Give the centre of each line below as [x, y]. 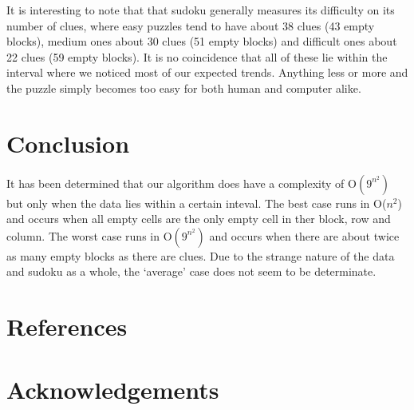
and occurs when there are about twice [304, 235]
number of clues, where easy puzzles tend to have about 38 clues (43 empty [191, 25]
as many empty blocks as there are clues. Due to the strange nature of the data [201, 255]
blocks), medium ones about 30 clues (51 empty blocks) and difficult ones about [202, 41]
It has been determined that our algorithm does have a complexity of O [181, 183]
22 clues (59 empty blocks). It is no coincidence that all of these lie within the [197, 56]
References [67, 326]
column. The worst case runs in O [89, 235]
